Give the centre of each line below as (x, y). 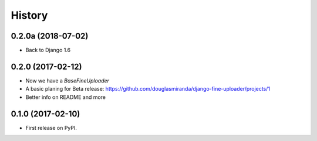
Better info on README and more (65, 97)
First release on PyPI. (51, 128)
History (29, 15)
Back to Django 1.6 (48, 50)
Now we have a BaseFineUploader (68, 80)
